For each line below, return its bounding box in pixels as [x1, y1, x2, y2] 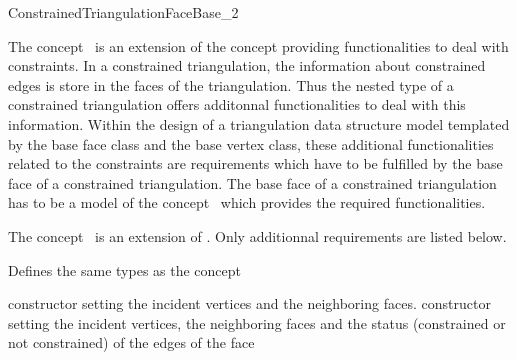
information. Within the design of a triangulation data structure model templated [8, 113, 510, 134]
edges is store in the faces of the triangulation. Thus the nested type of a [8, 74, 454, 95]
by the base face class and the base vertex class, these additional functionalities [8, 133, 494, 154]
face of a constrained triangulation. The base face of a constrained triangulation [8, 172, 497, 193]
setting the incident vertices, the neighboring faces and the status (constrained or [8, 312, 506, 333]
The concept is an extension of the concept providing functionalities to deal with [8, 35, 509, 56]
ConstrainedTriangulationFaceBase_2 [8, 2, 239, 22]
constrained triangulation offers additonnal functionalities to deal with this [8, 94, 466, 115]
